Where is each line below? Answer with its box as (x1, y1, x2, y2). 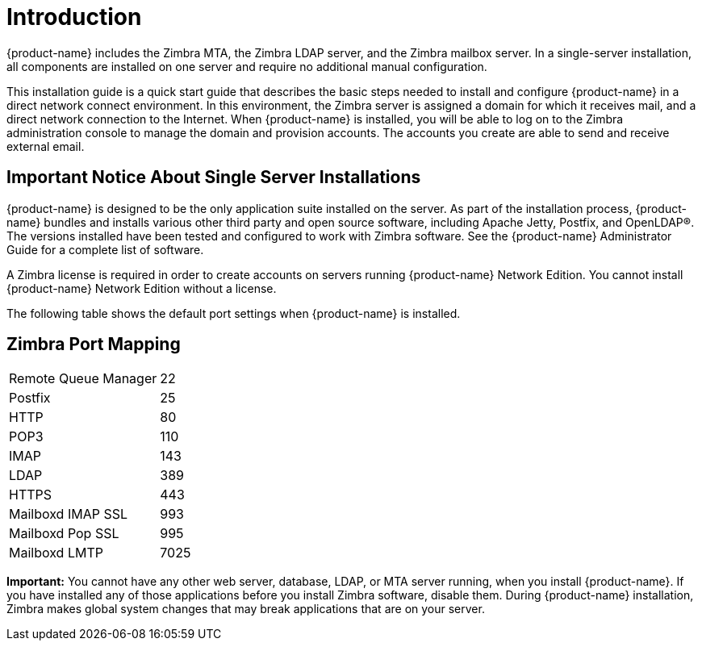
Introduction (6, 3, 142, 31)
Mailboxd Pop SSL (9, 525, 119, 542)
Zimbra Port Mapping (6, 334, 181, 355)
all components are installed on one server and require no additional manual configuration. (6, 59, 487, 73)
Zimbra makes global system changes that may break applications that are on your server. (6, 602, 485, 616)
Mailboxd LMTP (9, 545, 103, 561)
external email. (6, 139, 85, 153)
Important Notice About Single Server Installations (6, 167, 421, 188)
